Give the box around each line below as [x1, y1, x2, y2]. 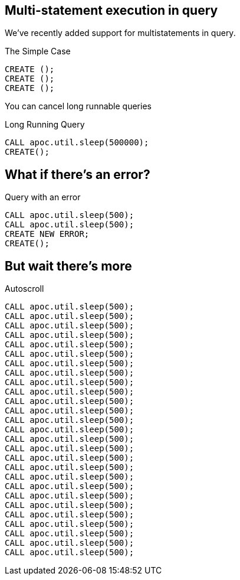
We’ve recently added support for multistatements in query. [5, 28, 236, 38]
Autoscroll [5, 284, 44, 294]
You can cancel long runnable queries [5, 101, 152, 112]
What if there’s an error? [5, 167, 150, 182]
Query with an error [5, 192, 81, 203]
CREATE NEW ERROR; [5, 229, 90, 239]
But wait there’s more [5, 258, 132, 273]
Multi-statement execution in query [5, 3, 218, 18]
